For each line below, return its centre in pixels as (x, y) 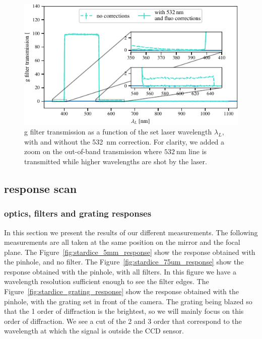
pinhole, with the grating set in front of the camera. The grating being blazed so (128, 301)
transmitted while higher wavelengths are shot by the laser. (116, 161)
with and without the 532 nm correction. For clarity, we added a (124, 141)
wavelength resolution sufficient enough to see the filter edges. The (107, 281)
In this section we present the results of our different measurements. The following (131, 232)
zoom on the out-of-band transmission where (93, 151)
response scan (41, 188)
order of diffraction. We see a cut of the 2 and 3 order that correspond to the (123, 321)
